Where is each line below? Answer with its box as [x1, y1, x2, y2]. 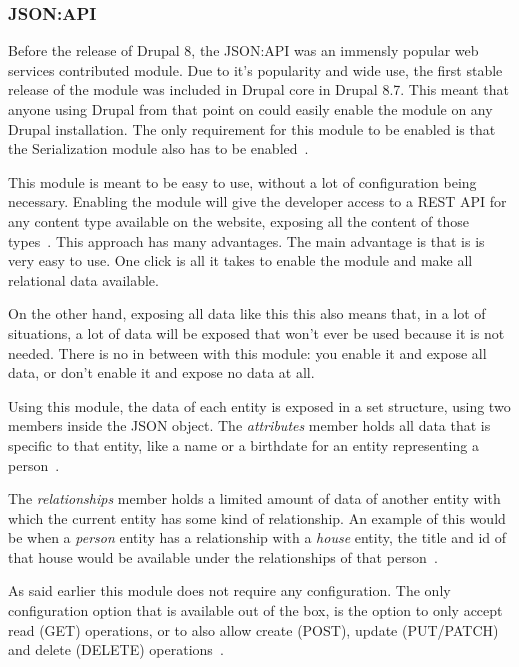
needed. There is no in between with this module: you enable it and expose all [8, 342, 487, 363]
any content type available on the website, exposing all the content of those [8, 210, 470, 231]
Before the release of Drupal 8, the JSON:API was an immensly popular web [8, 40, 479, 61]
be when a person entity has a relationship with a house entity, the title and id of [8, 527, 507, 548]
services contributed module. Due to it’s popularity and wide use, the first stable [8, 59, 503, 80]
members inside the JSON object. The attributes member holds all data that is [8, 415, 491, 436]
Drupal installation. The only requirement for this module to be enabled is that [8, 118, 496, 139]
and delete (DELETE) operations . [8, 639, 224, 660]
